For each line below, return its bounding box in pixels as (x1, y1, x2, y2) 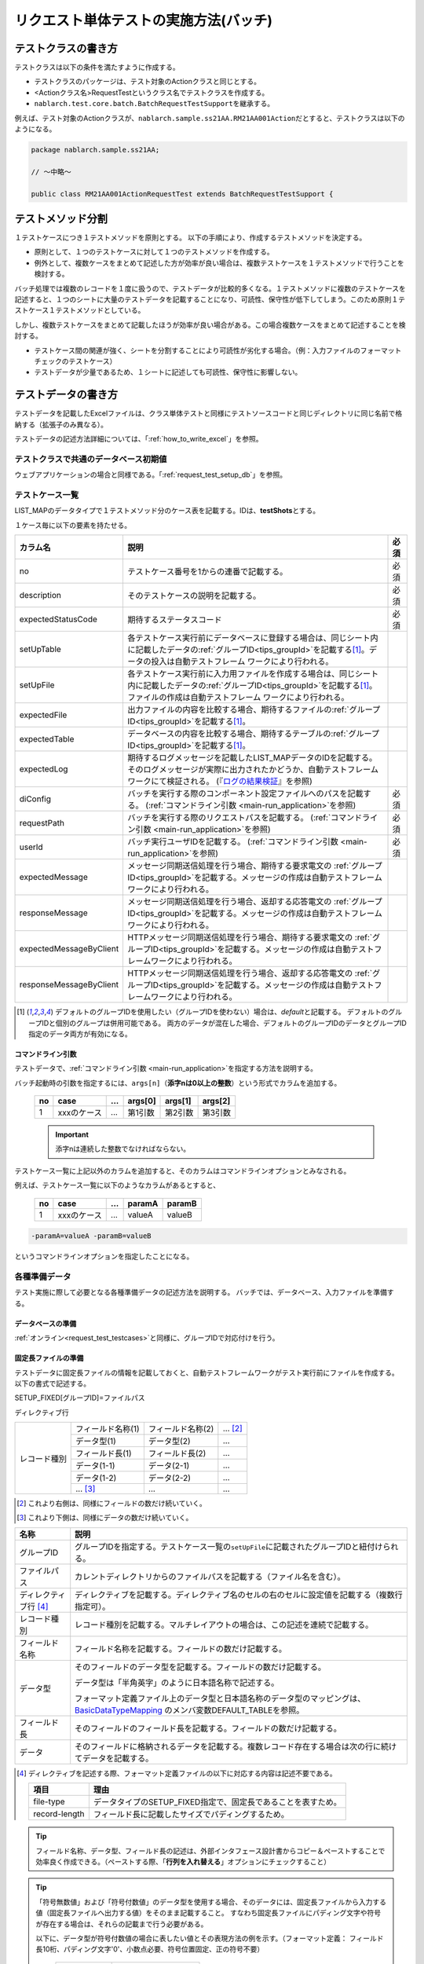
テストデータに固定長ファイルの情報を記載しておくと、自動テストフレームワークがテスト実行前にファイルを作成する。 (14, 1368, 400, 1377)
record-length (33, 1808, 85, 1819)
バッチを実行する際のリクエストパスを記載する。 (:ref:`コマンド (127, 812, 363, 823)
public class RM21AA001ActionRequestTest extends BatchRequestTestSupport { (31, 189, 334, 198)
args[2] (202, 1096, 231, 1107)
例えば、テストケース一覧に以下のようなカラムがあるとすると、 (14, 1181, 220, 1190)
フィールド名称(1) (75, 1424, 141, 1435)
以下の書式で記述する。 (14, 1379, 90, 1388)
